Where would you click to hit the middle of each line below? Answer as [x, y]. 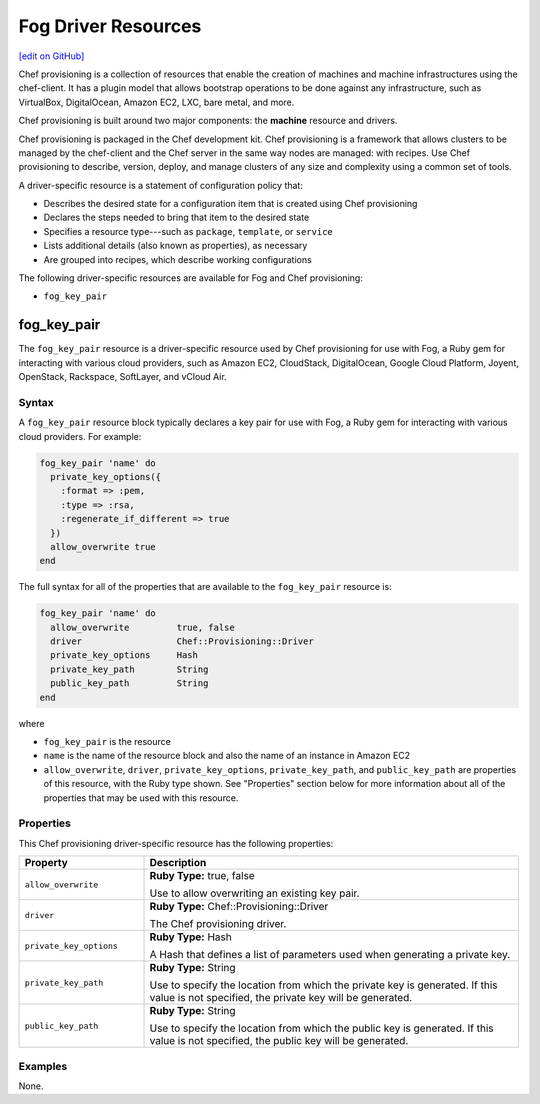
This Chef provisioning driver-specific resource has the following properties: [176, 843]
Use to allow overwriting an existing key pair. [254, 893]
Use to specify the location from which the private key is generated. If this [323, 985]
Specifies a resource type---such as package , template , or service [188, 231]
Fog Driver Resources [110, 26]
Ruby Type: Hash [190, 937]
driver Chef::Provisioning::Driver [182, 641]
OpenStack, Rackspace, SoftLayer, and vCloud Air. [122, 377]
